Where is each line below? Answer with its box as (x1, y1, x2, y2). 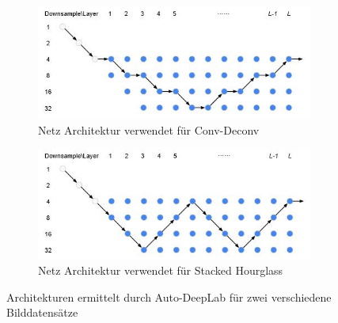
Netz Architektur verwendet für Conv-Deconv (38, 122, 260, 139)
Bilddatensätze (6, 304, 78, 321)
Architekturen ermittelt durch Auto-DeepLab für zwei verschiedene (6, 288, 332, 305)
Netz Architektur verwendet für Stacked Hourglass (38, 262, 283, 279)
